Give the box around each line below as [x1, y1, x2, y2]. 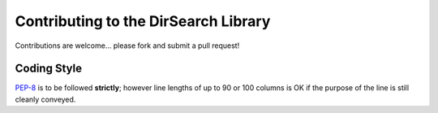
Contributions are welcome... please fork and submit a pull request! [15, 41, 240, 50]
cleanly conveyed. [15, 94, 76, 104]
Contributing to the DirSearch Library [15, 12, 271, 30]
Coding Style [15, 62, 83, 76]
